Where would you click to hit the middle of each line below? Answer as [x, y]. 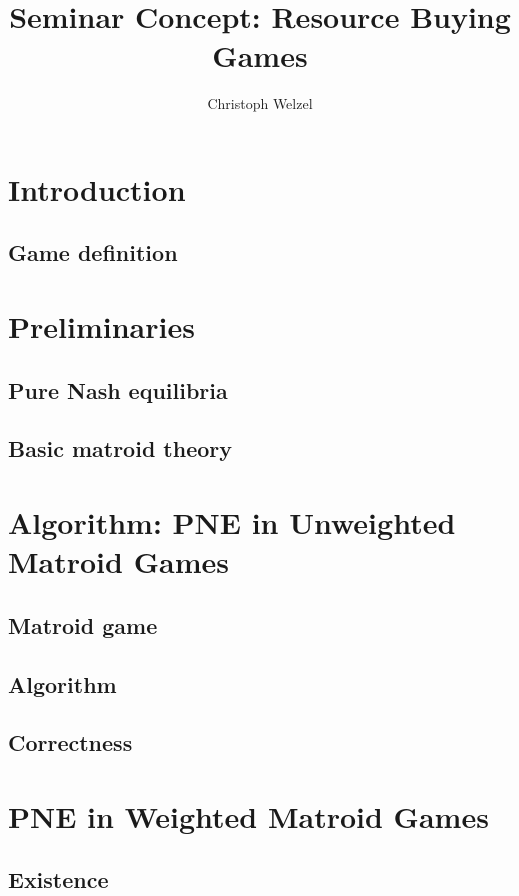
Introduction [97, 188]
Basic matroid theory [120, 448]
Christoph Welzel [260, 103]
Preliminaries [101, 326]
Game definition [93, 252]
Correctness [70, 742]
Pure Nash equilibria [118, 389]
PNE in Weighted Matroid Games [248, 815]
